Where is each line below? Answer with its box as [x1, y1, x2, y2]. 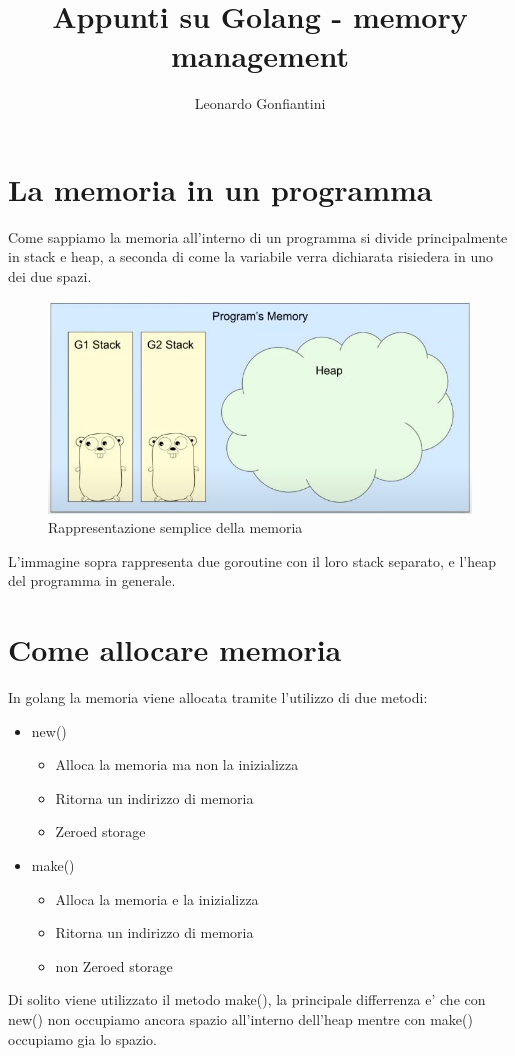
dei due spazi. [8, 266, 92, 287]
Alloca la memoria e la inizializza [55, 888, 259, 909]
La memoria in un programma [8, 168, 433, 209]
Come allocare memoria [8, 629, 342, 670]
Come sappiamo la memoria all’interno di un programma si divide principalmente [8, 226, 508, 247]
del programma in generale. [8, 570, 176, 591]
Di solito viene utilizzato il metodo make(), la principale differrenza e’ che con [8, 989, 486, 1010]
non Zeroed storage [55, 955, 173, 976]
